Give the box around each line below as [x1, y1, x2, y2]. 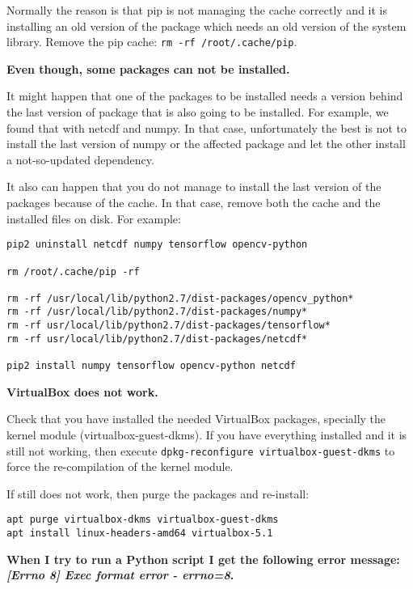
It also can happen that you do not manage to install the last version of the [6, 178, 381, 195]
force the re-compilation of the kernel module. [6, 458, 234, 475]
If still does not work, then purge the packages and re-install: [6, 485, 310, 502]
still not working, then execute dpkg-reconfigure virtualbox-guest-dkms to [6, 442, 395, 459]
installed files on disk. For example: [6, 210, 181, 227]
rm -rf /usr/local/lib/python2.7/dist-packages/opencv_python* [6, 292, 354, 304]
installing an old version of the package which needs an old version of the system [6, 17, 407, 34]
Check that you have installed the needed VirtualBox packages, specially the [6, 410, 386, 427]
